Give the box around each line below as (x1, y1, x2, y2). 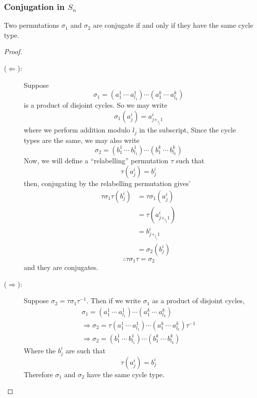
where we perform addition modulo (24, 125, 130, 135)
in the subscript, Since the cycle (139, 125, 236, 135)
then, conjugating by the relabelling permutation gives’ (24, 178, 191, 189)
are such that (65, 345, 105, 355)
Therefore (24, 369, 53, 379)
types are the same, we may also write (24, 134, 140, 145)
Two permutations (4, 20, 59, 30)
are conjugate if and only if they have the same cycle (93, 20, 254, 30)
